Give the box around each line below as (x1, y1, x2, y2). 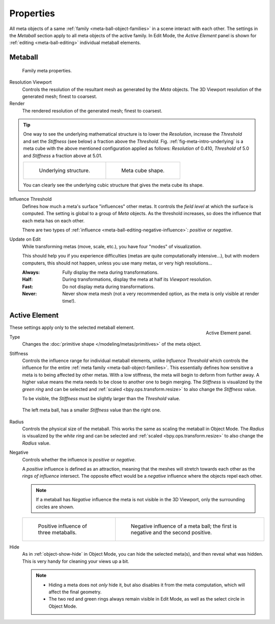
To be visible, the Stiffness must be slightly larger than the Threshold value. (22, 395, 181, 401)
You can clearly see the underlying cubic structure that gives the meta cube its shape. (23, 182, 204, 188)
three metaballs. (38, 529, 77, 536)
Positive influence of (38, 523, 88, 530)
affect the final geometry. (48, 589, 102, 595)
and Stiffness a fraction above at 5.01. (23, 152, 103, 159)
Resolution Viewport (9, 79, 52, 85)
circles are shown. (36, 504, 74, 510)
